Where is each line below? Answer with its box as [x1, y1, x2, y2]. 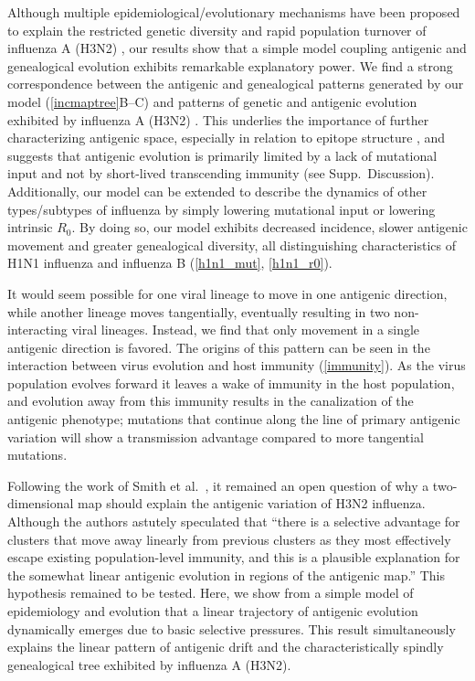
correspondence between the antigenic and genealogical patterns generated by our [7, 74, 464, 93]
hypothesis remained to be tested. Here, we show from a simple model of [7, 583, 414, 602]
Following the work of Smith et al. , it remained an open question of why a [7, 475, 429, 495]
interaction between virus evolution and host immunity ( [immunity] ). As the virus [7, 356, 466, 375]
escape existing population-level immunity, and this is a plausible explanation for [7, 548, 460, 567]
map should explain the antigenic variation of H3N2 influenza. [78, 494, 426, 513]
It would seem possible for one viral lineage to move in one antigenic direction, [7, 283, 448, 303]
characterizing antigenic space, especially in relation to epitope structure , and [7, 128, 446, 147]
